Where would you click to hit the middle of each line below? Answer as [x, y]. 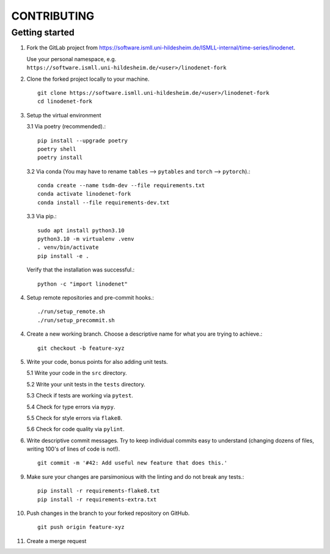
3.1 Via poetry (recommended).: [66, 127]
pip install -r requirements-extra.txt [97, 499]
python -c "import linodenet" [83, 284]
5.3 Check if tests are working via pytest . [80, 396]
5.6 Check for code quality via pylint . [75, 429]
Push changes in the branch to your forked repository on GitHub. [108, 513]
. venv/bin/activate [68, 247]
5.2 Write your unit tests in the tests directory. [86, 384]
